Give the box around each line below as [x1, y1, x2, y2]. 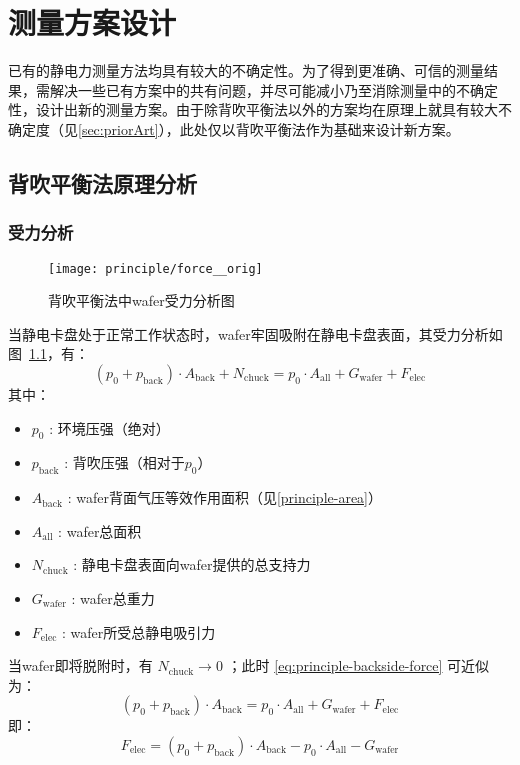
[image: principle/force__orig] [48, 261, 263, 276]
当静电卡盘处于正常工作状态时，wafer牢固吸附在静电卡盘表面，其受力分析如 [8, 323, 503, 344]
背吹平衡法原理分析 [8, 167, 197, 198]
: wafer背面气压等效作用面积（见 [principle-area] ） [67, 487, 383, 508]
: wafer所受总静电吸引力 [62, 621, 216, 642]
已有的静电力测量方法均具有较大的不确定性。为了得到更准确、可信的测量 [8, 60, 484, 81]
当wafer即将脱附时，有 [8, 655, 153, 676]
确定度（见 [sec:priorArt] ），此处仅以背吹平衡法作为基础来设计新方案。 [8, 118, 460, 139]
